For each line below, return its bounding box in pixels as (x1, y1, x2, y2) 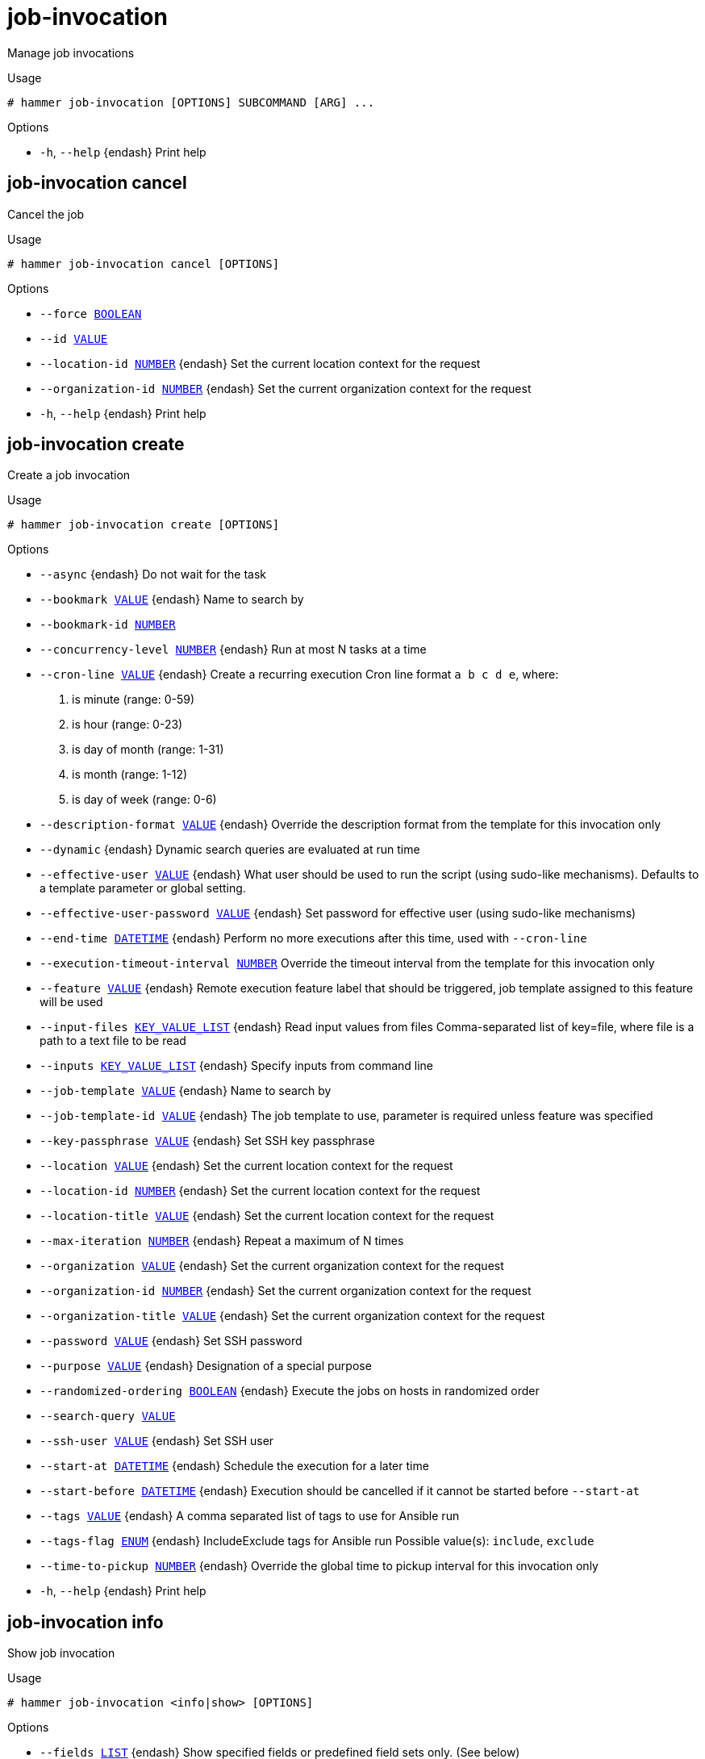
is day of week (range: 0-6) (72, 792, 217, 807)
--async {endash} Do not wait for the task (40, 567, 266, 582)
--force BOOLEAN (40, 307, 142, 320)
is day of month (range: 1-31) (72, 742, 224, 757)
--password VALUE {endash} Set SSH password (40, 1334, 302, 1348)
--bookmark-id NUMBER (40, 618, 176, 632)
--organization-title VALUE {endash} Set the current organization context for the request (40, 1309, 545, 1323)
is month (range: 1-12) (72, 767, 188, 782)
